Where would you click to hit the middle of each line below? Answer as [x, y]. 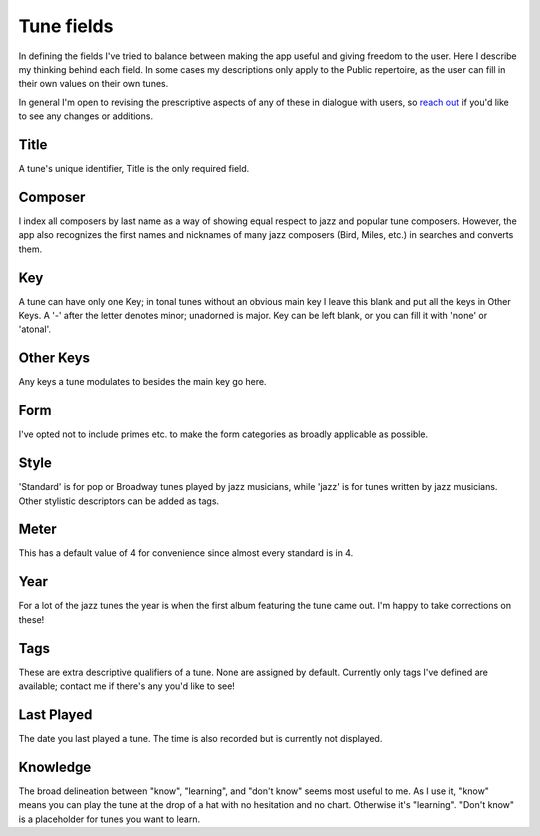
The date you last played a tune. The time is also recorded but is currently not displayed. [200, 738]
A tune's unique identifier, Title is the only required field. [134, 169]
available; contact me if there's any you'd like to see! [126, 686]
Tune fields [66, 26]
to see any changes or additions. [86, 116]
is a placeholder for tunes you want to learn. [109, 819]
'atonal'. [35, 329]
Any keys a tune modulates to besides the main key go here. [142, 382]
